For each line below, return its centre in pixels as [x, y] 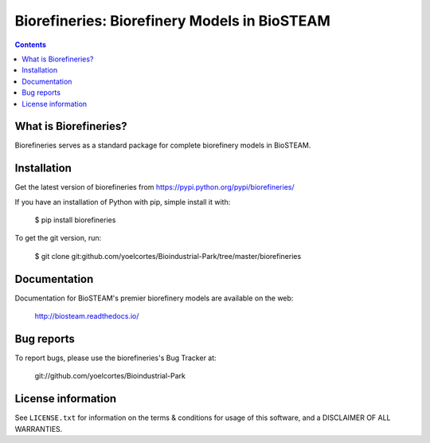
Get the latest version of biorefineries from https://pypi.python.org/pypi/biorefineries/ [154, 187]
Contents [31, 45]
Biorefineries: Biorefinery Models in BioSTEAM [172, 21]
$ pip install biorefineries [75, 220]
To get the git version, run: [58, 238]
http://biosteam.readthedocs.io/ [87, 316]
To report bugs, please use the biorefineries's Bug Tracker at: [115, 358]
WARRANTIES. [39, 429]
